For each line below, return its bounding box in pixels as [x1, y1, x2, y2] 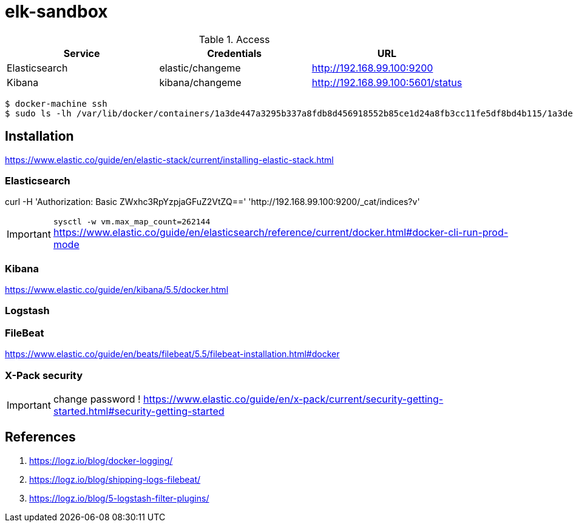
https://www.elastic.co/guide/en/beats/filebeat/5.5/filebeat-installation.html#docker [5, 349, 340, 360]
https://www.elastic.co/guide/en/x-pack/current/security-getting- [143, 392, 444, 405]
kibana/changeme [159, 76, 242, 89]
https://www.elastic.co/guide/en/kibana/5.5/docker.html [5, 284, 229, 295]
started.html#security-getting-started [53, 404, 225, 417]
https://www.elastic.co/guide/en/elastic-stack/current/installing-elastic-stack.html [5, 154, 334, 165]
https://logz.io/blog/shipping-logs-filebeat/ [29, 474, 201, 485]
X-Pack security [5, 369, 83, 381]
